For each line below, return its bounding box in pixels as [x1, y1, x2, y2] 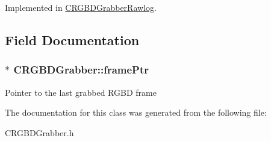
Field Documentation [5, 30, 140, 49]
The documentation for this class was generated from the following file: [5, 106, 267, 119]
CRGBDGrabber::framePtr [13, 62, 149, 77]
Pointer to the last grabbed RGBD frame [5, 86, 157, 98]
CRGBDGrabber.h [5, 126, 74, 139]
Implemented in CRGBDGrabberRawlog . [5, 1, 157, 13]
